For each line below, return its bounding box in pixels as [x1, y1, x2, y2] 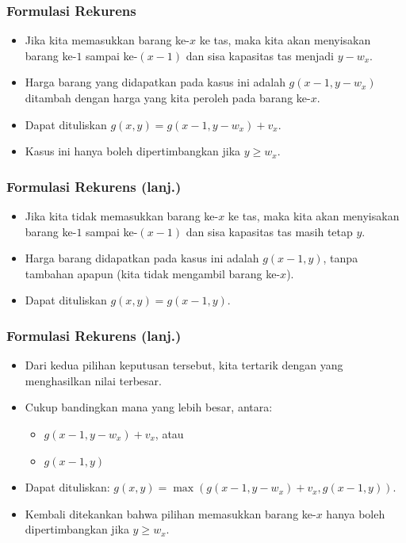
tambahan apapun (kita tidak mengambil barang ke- [25, 265, 281, 281]
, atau [155, 425, 184, 442]
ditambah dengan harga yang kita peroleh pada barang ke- [25, 90, 311, 105]
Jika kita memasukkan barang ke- [25, 32, 190, 48]
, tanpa [323, 250, 358, 266]
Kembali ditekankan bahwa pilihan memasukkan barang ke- [25, 505, 316, 522]
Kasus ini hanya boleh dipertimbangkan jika [25, 143, 241, 159]
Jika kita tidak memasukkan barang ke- [25, 208, 219, 224]
